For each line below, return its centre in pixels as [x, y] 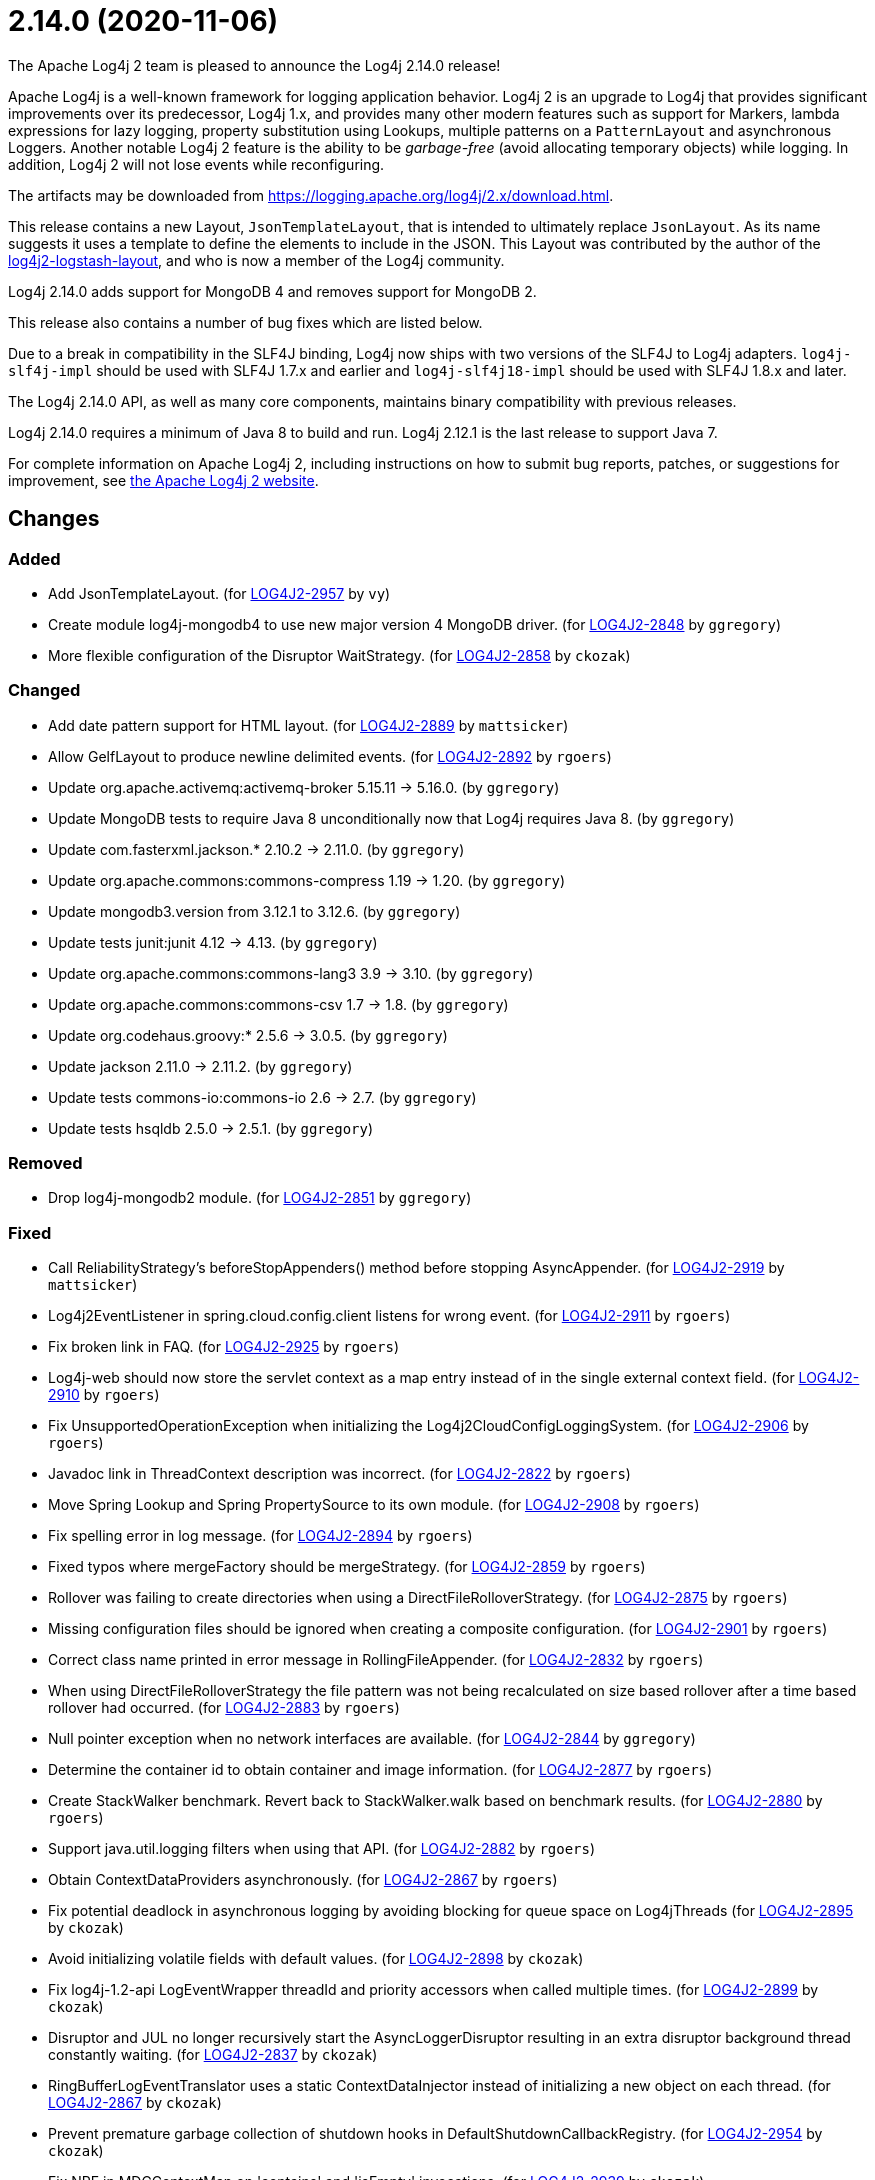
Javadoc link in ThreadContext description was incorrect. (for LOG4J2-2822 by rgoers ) [339, 1474]
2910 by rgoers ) [104, 1395]
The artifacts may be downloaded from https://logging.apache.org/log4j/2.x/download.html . [311, 195]
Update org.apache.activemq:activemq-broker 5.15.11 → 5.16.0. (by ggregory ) [304, 787]
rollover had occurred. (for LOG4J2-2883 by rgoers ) [224, 1708]
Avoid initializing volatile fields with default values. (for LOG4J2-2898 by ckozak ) [316, 1959]
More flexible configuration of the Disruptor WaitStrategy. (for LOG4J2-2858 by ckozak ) [339, 655]
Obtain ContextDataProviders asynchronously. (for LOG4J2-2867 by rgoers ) [303, 1880]
